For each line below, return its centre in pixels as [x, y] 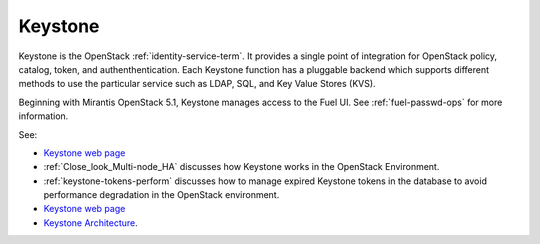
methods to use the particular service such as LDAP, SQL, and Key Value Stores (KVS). [197, 84]
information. [43, 116]
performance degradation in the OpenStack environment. [161, 195]
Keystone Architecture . [91, 222]
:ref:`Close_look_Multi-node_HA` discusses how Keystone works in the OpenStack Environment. [241, 167]
